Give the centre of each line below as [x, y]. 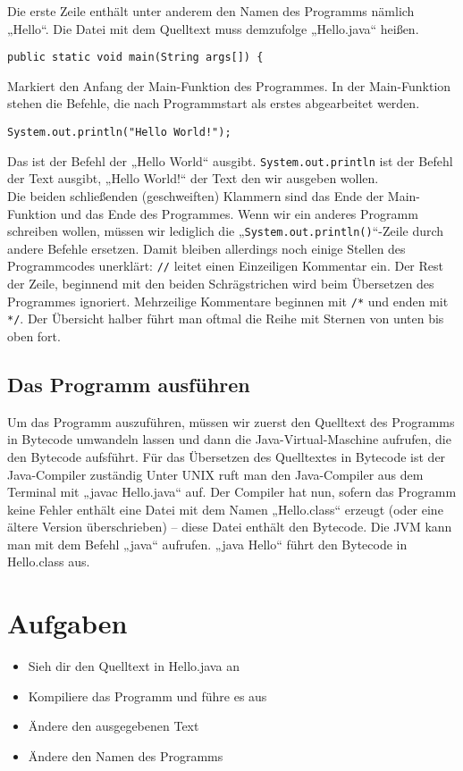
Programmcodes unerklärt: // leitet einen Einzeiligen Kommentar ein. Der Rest [225, 266]
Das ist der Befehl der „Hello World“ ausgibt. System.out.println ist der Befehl [230, 160]
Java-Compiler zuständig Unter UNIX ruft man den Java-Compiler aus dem [215, 474]
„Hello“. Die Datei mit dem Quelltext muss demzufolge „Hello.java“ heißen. [213, 28]
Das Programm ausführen [129, 384]
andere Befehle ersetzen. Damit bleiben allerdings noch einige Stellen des [206, 248]
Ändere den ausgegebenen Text [114, 726]
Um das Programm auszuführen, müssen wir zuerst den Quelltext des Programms [231, 421]
